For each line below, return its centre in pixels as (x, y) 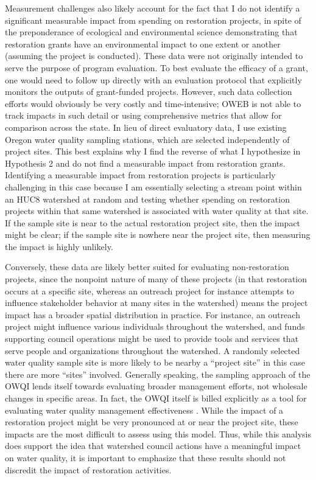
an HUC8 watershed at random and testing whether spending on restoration (147, 199)
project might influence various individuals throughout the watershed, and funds (155, 326)
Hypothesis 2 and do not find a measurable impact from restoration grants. (145, 163)
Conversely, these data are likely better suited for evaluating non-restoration (147, 267)
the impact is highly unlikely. (59, 246)
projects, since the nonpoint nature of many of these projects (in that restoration (156, 279)
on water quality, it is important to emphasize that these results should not (146, 457)
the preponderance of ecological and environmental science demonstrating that (151, 32)
